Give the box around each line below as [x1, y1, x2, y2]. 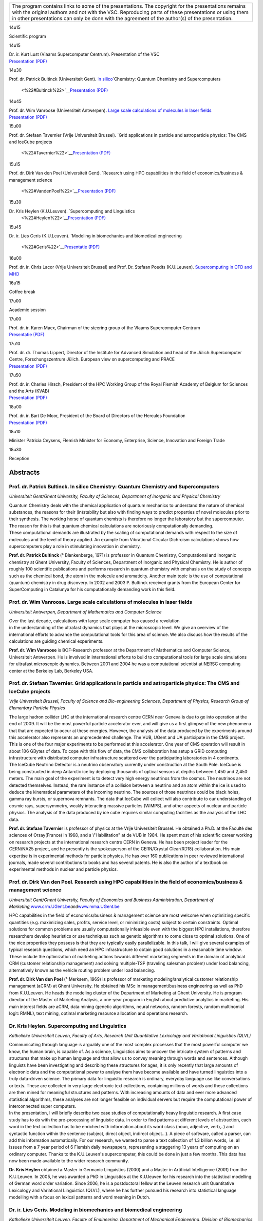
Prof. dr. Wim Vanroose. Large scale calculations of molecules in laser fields [9, 599, 192, 606]
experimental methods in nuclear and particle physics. [9, 866, 118, 872]
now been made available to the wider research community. [9, 1158, 129, 1164]
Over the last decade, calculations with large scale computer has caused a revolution [9, 618, 180, 624]
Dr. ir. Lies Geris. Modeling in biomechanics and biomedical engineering [9, 1206, 182, 1213]
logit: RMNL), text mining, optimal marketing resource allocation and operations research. [9, 1010, 188, 1016]
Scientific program [9, 33, 46, 39]
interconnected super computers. [9, 1103, 76, 1109]
